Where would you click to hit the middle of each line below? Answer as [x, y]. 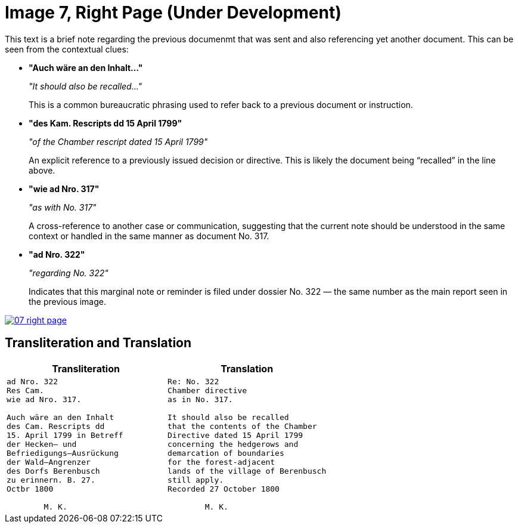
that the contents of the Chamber [242, 426]
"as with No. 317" [63, 207]
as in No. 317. [200, 399]
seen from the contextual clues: [67, 49]
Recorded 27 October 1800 [224, 489]
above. [42, 170]
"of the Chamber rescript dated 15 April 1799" [118, 141]
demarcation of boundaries [226, 453]
